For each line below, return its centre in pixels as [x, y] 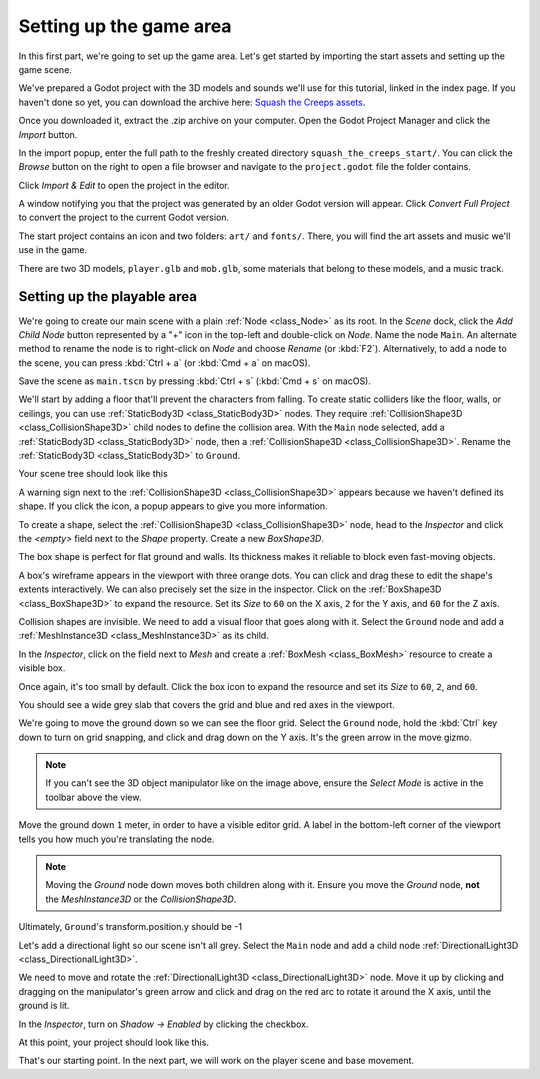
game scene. [45, 69]
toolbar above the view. [93, 797]
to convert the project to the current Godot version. [124, 217]
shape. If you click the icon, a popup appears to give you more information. [173, 506]
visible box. [42, 668]
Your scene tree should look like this [93, 474]
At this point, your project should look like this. [114, 1042]
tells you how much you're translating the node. [116, 839]
